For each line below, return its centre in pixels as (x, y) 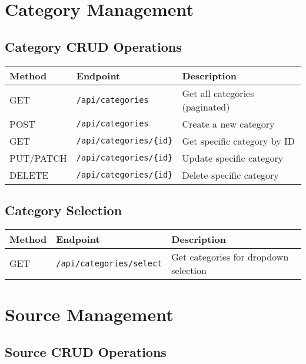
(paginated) (206, 106)
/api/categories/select (109, 263)
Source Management (89, 314)
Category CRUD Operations (93, 46)
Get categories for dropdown (230, 256)
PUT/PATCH (38, 158)
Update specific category (233, 158)
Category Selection (64, 210)
